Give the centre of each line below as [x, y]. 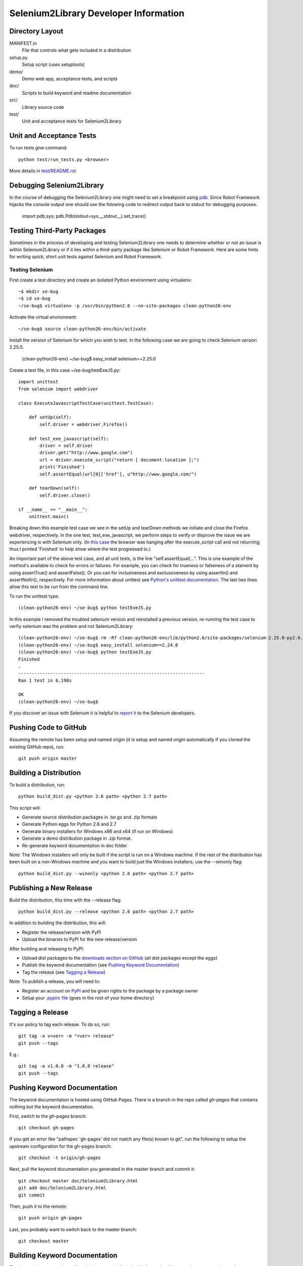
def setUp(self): [50, 417]
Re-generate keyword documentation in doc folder [74, 845]
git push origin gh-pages [50, 1218]
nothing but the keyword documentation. [52, 1107]
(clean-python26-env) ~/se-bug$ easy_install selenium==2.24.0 [98, 645]
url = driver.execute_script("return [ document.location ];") [119, 460]
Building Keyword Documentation [63, 1256]
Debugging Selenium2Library [57, 185]
